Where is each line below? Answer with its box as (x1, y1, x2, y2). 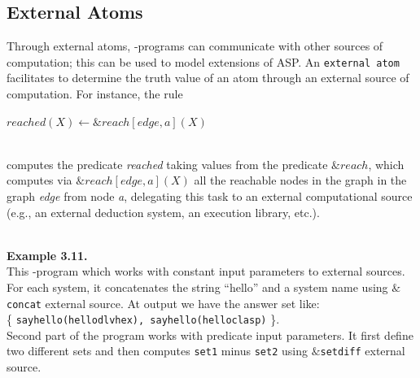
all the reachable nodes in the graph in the (194, 172, 407, 189)
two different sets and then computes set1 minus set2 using (7, 342, 308, 359)
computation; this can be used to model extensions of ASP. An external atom (7, 53, 400, 70)
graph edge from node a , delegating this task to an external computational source (7, 188, 413, 205)
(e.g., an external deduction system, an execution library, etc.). (7, 203, 320, 220)
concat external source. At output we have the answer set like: (7, 294, 320, 311)
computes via (7, 172, 72, 189)
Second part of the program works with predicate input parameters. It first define (7, 326, 413, 343)
